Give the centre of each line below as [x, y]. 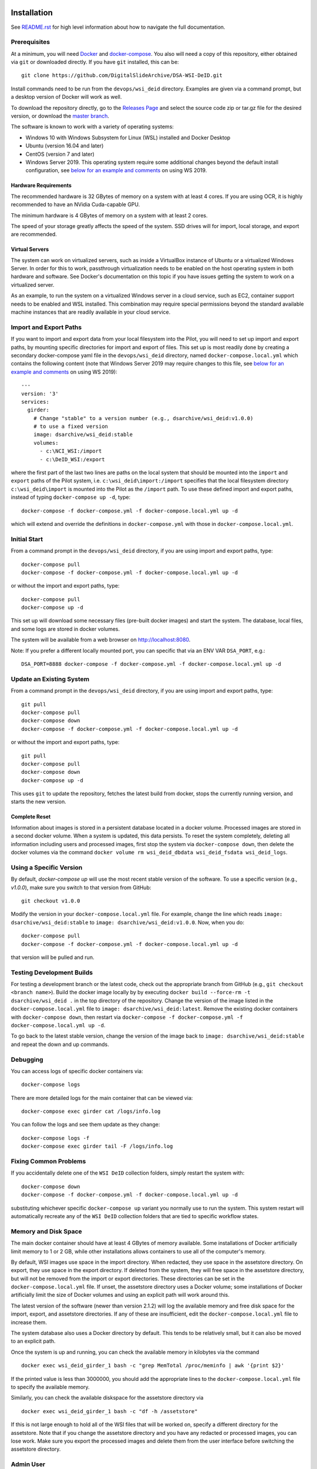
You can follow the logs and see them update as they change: [85, 1125]
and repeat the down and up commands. [60, 1044]
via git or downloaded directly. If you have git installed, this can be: [95, 62]
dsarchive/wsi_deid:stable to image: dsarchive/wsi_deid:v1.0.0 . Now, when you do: [128, 922]
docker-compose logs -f [55, 1138]
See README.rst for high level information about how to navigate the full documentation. [118, 27]
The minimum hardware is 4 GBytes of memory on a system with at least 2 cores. [109, 215]
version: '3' [40, 393]
